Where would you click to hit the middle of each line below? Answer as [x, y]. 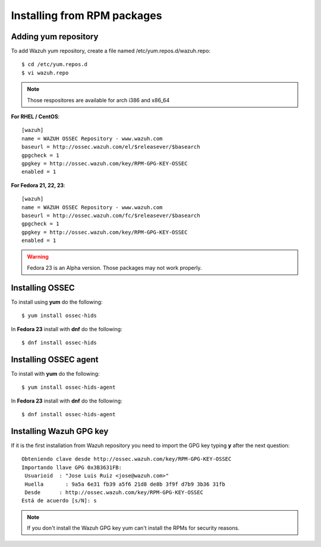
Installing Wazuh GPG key [60, 431]
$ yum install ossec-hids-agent [69, 387]
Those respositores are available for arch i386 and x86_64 [98, 100]
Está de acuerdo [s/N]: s [59, 501]
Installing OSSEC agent [55, 359]
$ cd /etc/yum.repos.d [55, 65]
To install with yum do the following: [55, 373]
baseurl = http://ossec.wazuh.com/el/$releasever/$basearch [111, 147]
